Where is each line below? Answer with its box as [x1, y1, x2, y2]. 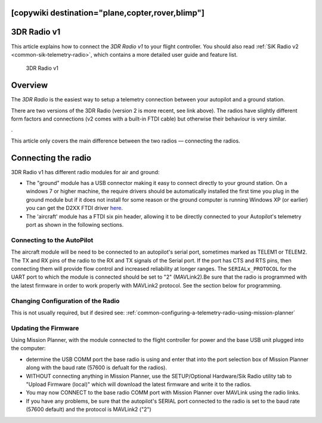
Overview [11, 81, 48, 91]
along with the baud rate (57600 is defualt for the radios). [26, 364, 167, 371]
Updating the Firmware [11, 324, 79, 332]
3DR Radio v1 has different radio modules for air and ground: [11, 168, 160, 175]
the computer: [11, 345, 46, 352]
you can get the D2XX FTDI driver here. [26, 205, 123, 212]
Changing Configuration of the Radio [11, 297, 120, 305]
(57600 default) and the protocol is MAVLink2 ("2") [26, 406, 151, 413]
